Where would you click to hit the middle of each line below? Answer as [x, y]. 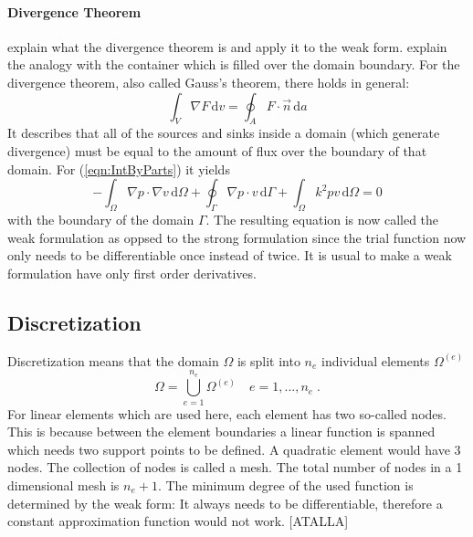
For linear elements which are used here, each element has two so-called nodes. [227, 413]
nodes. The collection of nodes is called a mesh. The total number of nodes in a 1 [235, 467]
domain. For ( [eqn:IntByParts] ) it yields [119, 168]
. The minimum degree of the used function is [285, 485]
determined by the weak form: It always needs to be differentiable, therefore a [225, 503]
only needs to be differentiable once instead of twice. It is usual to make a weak [230, 255]
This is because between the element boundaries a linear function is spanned [221, 432]
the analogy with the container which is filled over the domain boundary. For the [234, 64]
